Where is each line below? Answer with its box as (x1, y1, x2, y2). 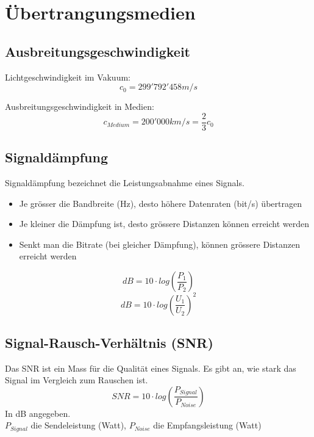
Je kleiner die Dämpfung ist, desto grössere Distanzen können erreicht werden (19, 217, 310, 230)
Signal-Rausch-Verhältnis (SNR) (5, 333, 213, 352)
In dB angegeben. (5, 406, 71, 419)
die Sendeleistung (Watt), (30, 419, 126, 432)
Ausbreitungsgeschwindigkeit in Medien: (5, 100, 154, 113)
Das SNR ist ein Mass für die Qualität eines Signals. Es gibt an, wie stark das (5, 361, 296, 374)
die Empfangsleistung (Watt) (153, 419, 262, 432)
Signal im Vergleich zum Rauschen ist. (5, 374, 148, 386)
